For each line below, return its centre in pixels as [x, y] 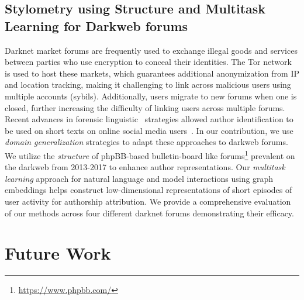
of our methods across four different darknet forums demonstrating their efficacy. [149, 213]
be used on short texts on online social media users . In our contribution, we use [149, 130]
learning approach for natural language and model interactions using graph [139, 178]
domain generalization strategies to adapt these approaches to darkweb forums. [146, 142]
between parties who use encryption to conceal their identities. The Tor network [148, 62]
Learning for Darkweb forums [96, 25]
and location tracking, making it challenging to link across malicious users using [148, 85]
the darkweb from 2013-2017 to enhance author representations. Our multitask [145, 167]
